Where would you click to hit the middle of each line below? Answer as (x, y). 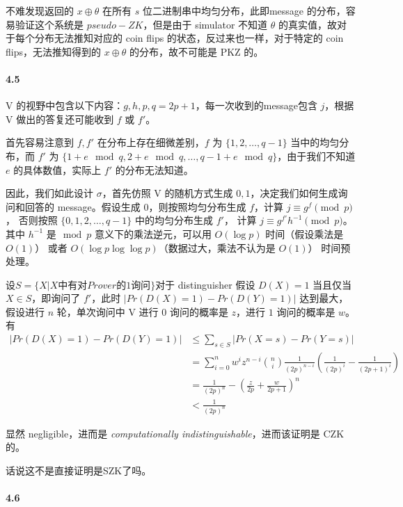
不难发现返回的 (40, 10)
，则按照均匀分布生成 (197, 206)
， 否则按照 (32, 220)
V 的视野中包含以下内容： (65, 105)
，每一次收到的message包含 (256, 105)
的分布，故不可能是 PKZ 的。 (197, 51)
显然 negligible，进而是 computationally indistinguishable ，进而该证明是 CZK (175, 433)
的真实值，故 (308, 24)
